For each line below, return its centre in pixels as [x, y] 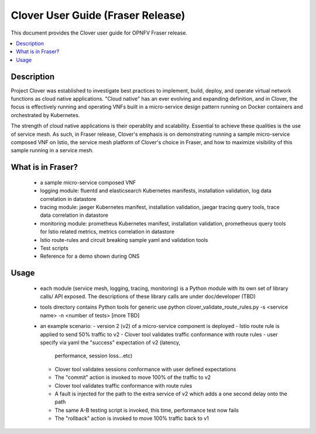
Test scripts [54, 248]
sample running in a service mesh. [52, 151]
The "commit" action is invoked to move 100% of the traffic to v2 [133, 377]
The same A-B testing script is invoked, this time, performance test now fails [147, 410]
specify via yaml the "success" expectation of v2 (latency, [110, 343]
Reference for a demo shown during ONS [90, 256]
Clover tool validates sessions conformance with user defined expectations [145, 369]
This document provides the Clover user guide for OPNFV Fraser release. [99, 33]
